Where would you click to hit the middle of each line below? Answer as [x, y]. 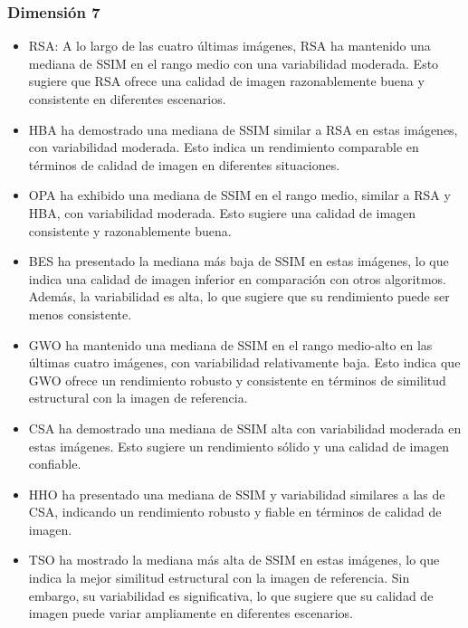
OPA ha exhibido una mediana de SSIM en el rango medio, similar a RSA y [239, 195]
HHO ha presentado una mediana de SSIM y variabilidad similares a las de [237, 494]
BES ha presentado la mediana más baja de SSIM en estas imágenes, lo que [239, 261]
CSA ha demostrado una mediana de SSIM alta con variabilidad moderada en [245, 428]
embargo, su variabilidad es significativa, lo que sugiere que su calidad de [231, 595]
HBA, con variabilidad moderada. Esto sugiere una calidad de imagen [222, 212]
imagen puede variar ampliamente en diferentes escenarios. [191, 613]
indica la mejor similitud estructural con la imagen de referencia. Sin [219, 578]
